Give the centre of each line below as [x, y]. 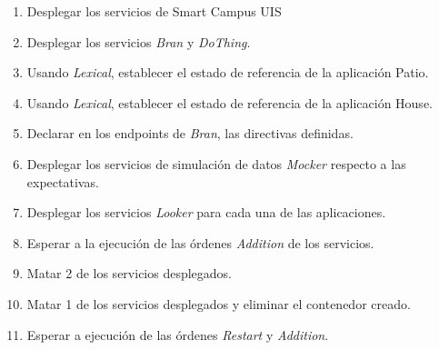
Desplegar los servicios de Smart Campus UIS [154, 11]
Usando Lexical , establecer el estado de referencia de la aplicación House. [229, 102]
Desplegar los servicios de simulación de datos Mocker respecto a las [216, 163]
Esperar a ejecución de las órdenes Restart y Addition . [178, 334]
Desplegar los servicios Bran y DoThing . [139, 41]
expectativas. [63, 181]
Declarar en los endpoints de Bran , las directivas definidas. [190, 133]
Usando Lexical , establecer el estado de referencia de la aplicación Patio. [228, 72]
